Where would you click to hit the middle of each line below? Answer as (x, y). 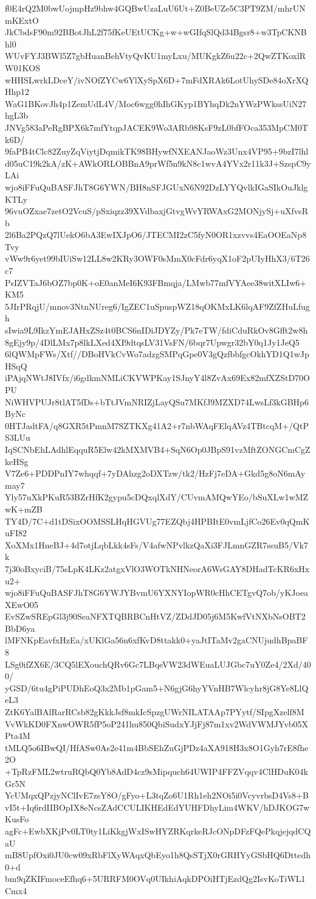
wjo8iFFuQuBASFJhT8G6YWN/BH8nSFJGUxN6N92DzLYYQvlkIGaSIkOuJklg (156, 187)
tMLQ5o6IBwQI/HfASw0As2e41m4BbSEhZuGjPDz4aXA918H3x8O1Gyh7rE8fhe (157, 747)
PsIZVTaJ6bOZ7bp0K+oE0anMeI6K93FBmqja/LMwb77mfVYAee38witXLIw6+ (156, 282)
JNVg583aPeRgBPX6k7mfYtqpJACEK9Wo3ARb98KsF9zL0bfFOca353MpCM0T (156, 127)
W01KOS (22, 67)
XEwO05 (22, 604)
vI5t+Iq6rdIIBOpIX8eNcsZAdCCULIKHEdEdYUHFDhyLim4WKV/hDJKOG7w (157, 807)
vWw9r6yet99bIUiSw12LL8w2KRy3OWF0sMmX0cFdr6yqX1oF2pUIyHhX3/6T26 (157, 258)
